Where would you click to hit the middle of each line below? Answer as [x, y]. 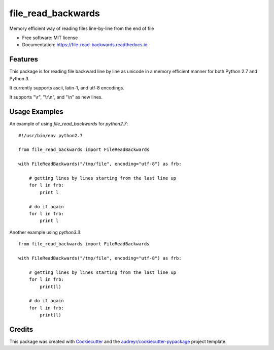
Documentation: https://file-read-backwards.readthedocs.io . [85, 45]
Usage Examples [36, 112]
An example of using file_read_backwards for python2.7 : [69, 124]
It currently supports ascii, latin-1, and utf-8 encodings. [67, 88]
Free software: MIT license [50, 38]
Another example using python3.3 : [45, 232]
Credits [21, 329]
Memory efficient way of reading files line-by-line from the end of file [82, 28]
